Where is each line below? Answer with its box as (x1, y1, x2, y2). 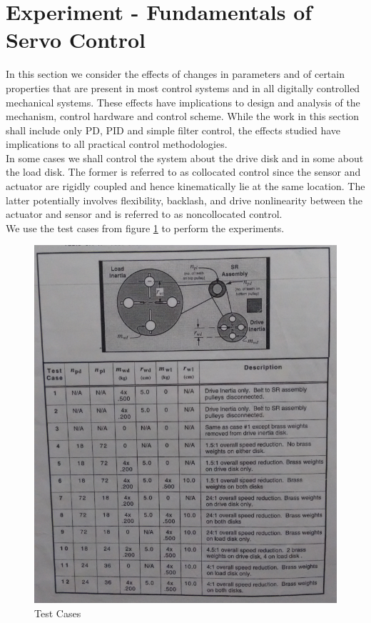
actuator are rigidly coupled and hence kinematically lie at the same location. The (6, 179, 365, 194)
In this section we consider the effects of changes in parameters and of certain (6, 66, 345, 81)
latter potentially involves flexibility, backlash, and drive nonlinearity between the (6, 192, 363, 207)
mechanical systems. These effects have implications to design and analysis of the (6, 94, 360, 109)
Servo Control (6, 25, 146, 54)
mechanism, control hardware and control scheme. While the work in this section (6, 109, 360, 124)
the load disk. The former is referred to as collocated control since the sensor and (6, 164, 361, 179)
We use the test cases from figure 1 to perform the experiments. (6, 220, 285, 235)
